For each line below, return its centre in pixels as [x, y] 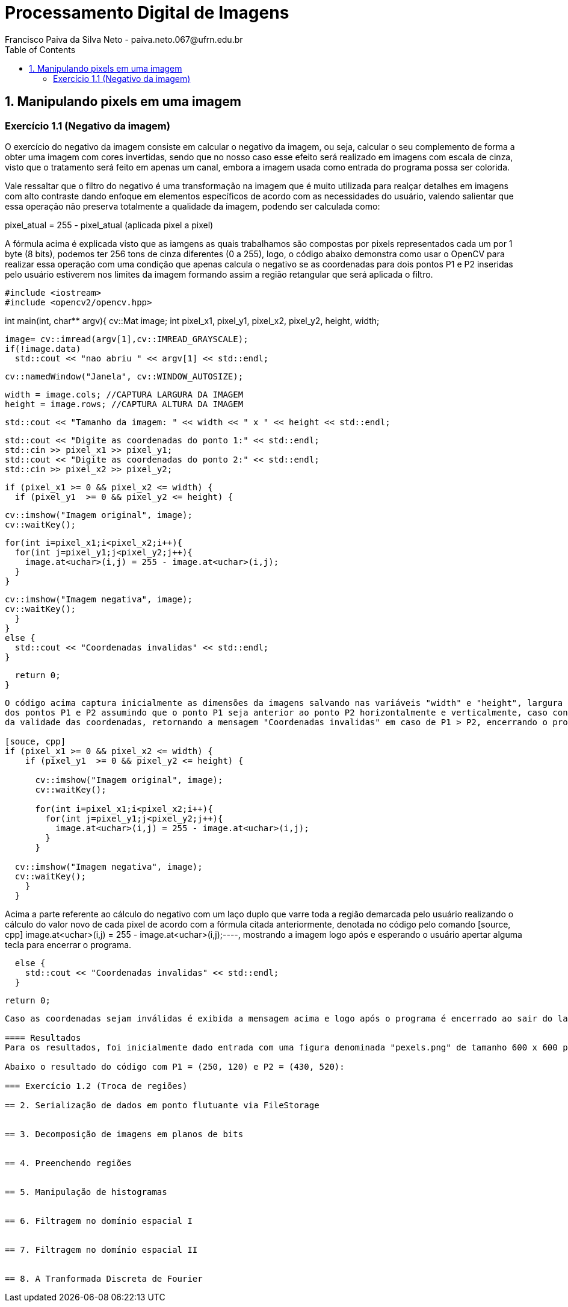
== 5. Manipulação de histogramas [86, 1192]
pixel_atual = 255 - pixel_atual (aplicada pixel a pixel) [109, 225]
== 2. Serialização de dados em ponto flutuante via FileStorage [162, 1105]
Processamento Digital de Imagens [147, 13]
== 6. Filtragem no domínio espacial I [99, 1221]
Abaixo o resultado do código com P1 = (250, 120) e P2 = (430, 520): [175, 1066]
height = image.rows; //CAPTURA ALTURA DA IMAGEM [124, 404]
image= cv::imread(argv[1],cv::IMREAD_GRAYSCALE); [127, 339]
